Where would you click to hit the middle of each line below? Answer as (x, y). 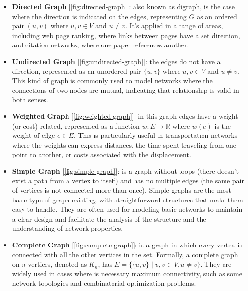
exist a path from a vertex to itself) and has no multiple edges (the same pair (128, 180)
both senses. (30, 100)
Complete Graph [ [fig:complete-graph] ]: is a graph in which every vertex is (127, 245)
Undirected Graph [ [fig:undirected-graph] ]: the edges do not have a (116, 61)
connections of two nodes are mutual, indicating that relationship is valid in (125, 90)
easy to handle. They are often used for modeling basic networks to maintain (127, 209)
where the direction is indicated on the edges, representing (99, 16)
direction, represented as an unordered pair (77, 71)
